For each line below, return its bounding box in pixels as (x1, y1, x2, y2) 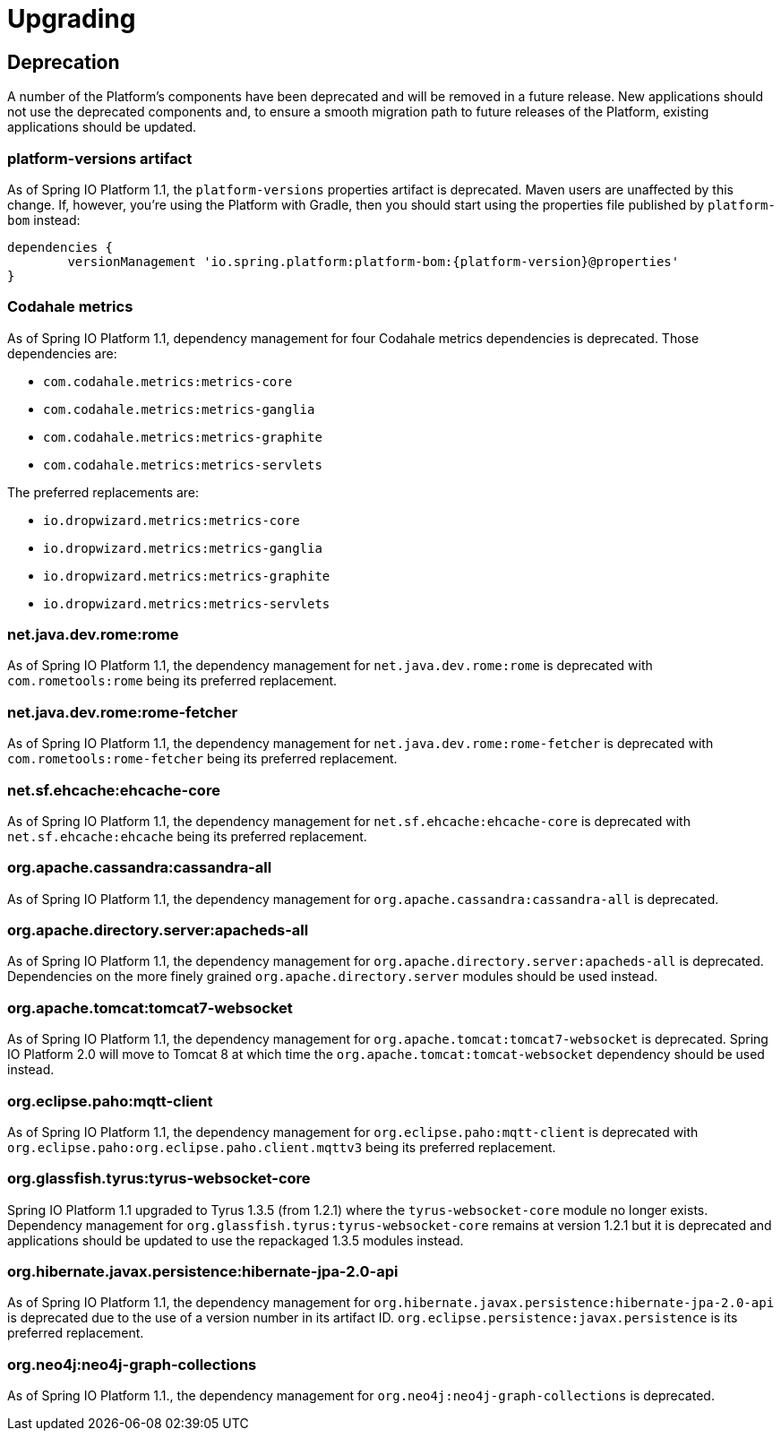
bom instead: (7, 211, 81, 228)
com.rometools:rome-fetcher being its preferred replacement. (7, 751, 398, 767)
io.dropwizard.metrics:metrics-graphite (43, 568, 330, 583)
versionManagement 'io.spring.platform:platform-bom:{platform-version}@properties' (67, 254, 680, 269)
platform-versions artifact (7, 149, 193, 168)
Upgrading (7, 4, 136, 34)
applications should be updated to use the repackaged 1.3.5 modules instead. (7, 1232, 464, 1248)
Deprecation (7, 50, 120, 73)
